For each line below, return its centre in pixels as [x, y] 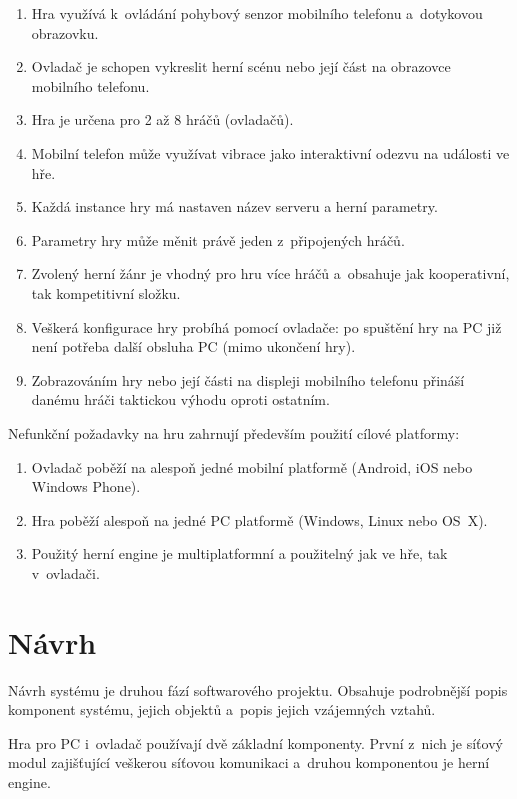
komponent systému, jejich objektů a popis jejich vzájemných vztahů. [222, 709]
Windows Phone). [86, 486]
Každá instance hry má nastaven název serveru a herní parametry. [234, 206]
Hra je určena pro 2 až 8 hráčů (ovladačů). [162, 119]
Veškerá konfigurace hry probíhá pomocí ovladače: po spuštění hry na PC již [266, 326]
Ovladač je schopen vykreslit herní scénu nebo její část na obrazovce [241, 66]
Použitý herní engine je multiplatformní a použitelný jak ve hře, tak [239, 553]
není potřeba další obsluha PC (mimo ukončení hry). [193, 346]
